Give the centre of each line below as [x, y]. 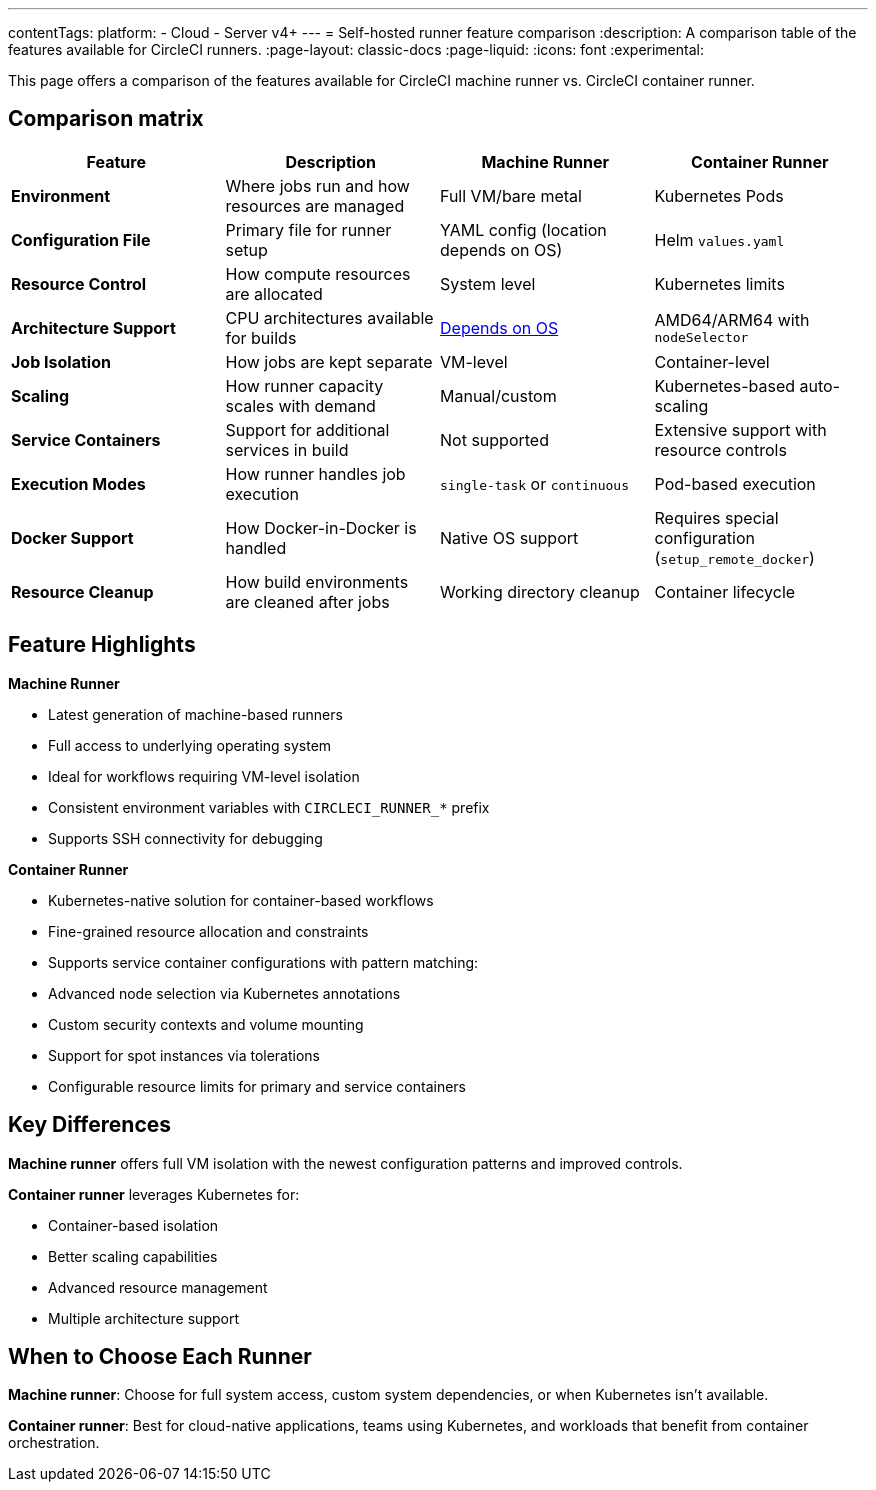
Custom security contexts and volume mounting [206, 1024]
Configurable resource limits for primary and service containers [257, 1086]
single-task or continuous [534, 483]
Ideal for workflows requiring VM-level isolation [204, 776]
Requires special [716, 517]
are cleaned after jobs [307, 601]
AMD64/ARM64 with [732, 320]
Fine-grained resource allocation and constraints [208, 931]
